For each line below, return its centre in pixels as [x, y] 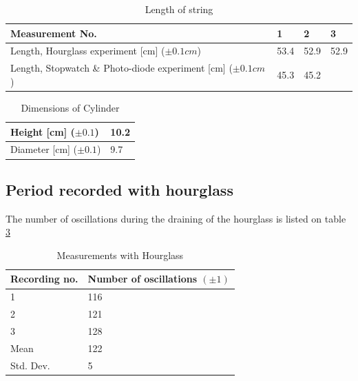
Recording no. [44, 279]
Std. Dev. [30, 365]
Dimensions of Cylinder [70, 107]
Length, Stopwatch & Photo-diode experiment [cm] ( [122, 68]
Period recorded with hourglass [119, 189]
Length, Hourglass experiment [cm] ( [88, 51]
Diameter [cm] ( [44, 149]
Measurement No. [54, 33]
